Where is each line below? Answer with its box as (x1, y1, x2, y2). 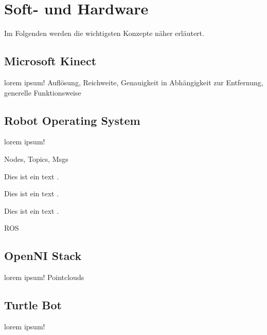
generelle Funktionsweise (4, 87, 81, 98)
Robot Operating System (4, 112, 140, 128)
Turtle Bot (4, 297, 62, 313)
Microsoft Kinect (4, 53, 97, 69)
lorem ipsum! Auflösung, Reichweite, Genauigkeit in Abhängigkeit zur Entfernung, (4, 77, 263, 87)
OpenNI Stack (4, 248, 82, 264)
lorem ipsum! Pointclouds (4, 272, 84, 283)
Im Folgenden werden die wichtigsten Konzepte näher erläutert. (4, 28, 204, 39)
